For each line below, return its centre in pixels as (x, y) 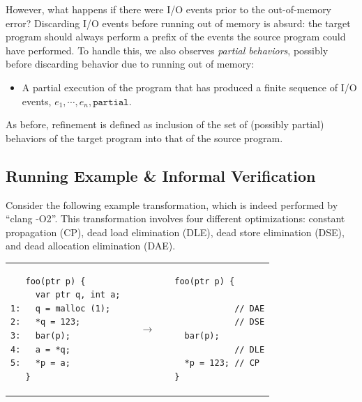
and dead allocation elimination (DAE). (91, 246)
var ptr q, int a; (78, 295)
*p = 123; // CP (222, 363)
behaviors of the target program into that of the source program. (144, 138)
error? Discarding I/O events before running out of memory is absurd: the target (178, 23)
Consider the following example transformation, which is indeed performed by (172, 204)
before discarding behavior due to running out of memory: (130, 64)
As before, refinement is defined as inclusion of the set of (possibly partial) (165, 124)
